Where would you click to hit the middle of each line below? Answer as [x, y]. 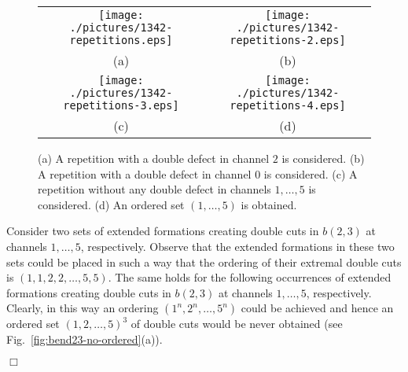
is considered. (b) [323, 158]
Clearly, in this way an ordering [83, 308]
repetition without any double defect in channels [154, 189]
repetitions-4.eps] [288, 105]
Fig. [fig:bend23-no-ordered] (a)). [85, 339]
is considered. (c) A [311, 173]
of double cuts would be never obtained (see [237, 324]
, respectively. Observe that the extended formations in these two [237, 246]
